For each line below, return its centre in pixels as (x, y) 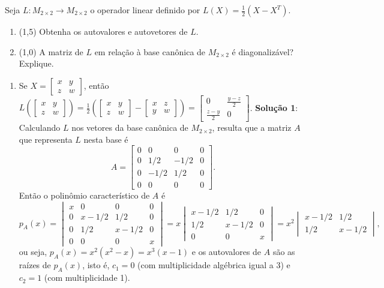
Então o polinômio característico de (84, 195)
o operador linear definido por (145, 10)
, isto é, (96, 265)
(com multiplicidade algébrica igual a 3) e (214, 265)
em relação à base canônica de (150, 51)
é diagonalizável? (263, 51)
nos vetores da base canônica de (130, 127)
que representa (46, 139)
